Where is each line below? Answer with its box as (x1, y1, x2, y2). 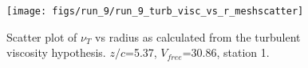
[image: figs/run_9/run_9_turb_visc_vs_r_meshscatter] (6, 6, 304, 17)
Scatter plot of (6, 28, 77, 45)
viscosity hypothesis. (6, 44, 106, 61)
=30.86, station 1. (182, 44, 270, 61)
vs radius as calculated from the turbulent (95, 28, 301, 45)
